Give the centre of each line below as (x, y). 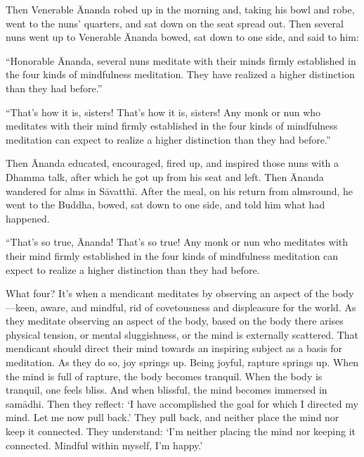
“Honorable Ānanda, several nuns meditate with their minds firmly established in (181, 60)
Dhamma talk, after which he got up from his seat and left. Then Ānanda (165, 176)
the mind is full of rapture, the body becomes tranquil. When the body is (164, 376)
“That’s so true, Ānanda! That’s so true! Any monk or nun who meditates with (177, 242)
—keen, (22, 307)
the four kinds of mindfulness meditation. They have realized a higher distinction (180, 74)
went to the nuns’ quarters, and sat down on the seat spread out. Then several (175, 23)
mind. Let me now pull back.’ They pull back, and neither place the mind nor (173, 417)
